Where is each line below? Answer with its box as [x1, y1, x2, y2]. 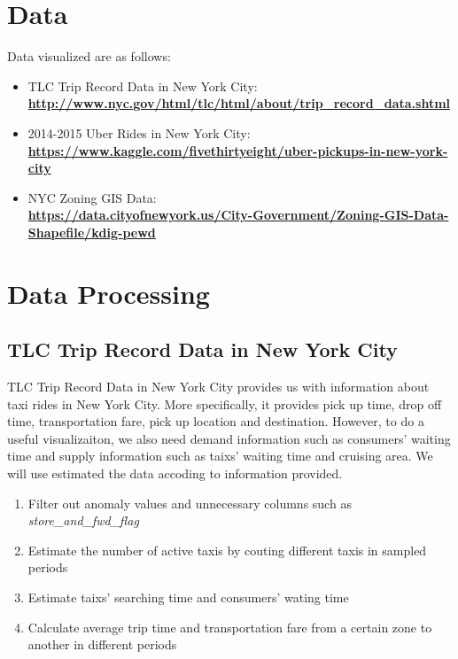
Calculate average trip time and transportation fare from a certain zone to [27, 617, 432, 636]
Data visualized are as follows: [7, 47, 171, 66]
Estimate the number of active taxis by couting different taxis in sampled [27, 540, 427, 559]
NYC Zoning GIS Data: [27, 188, 157, 206]
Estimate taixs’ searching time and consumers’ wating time [27, 587, 349, 606]
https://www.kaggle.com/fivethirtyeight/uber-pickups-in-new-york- [27, 141, 448, 159]
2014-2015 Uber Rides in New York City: [27, 123, 251, 142]
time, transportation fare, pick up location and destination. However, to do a [7, 412, 424, 430]
